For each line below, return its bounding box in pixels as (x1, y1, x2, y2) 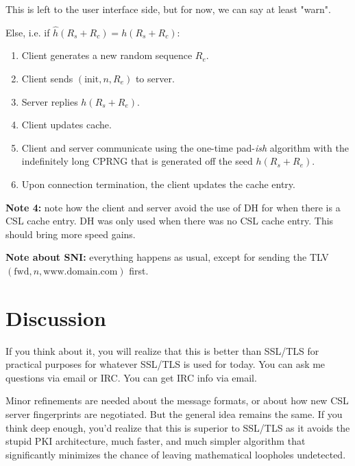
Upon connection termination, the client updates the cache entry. (21, 176, 295, 191)
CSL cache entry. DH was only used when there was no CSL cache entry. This (5, 213, 334, 228)
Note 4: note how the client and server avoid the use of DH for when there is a (5, 200, 341, 214)
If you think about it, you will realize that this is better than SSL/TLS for (5, 343, 319, 358)
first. (129, 263, 149, 277)
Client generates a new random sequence (21, 48, 193, 62)
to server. (135, 71, 175, 85)
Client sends (21, 71, 73, 85)
